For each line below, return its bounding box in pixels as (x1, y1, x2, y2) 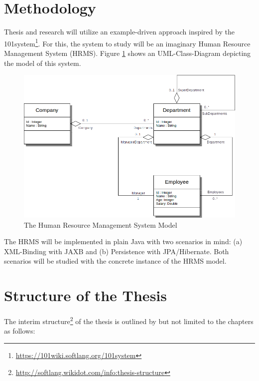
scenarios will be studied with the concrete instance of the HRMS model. (4, 256, 227, 266)
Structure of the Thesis (4, 285, 167, 306)
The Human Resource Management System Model (24, 219, 177, 230)
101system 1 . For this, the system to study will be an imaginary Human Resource (4, 36, 251, 48)
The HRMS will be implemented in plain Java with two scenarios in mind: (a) (4, 236, 243, 247)
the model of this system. (4, 57, 81, 68)
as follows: (4, 326, 35, 336)
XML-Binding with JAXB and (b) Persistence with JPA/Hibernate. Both (4, 246, 229, 256)
